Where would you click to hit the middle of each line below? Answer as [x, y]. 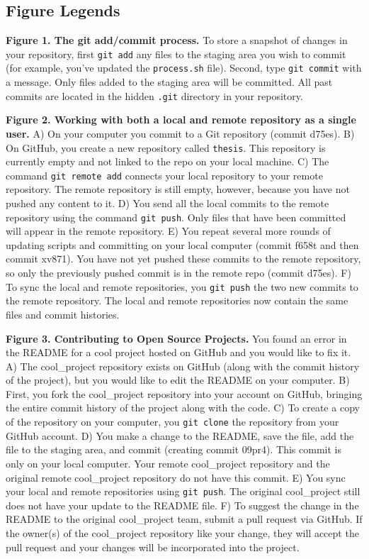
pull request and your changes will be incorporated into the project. [153, 547]
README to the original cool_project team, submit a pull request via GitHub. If [184, 519]
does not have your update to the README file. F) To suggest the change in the [182, 505]
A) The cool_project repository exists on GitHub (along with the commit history [183, 366]
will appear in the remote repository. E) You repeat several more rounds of [168, 231]
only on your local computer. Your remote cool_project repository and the [168, 463]
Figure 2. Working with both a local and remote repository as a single [181, 120]
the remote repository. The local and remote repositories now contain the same [177, 300]
